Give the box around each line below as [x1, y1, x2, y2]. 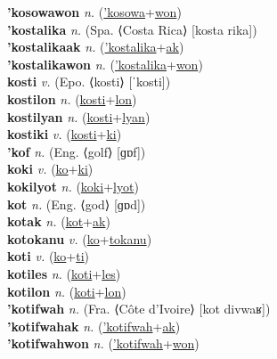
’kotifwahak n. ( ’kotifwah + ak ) [7, 316, 181, 335]
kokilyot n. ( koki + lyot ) [7, 176, 139, 195]
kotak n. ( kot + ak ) [7, 212, 110, 231]
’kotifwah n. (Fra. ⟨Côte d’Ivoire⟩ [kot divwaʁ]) [7, 299, 271, 318]
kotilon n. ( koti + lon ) [7, 281, 126, 300]
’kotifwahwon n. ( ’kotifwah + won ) [7, 334, 200, 353]
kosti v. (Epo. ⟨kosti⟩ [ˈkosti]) [7, 72, 171, 91]
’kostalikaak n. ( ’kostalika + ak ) [7, 37, 184, 56]
